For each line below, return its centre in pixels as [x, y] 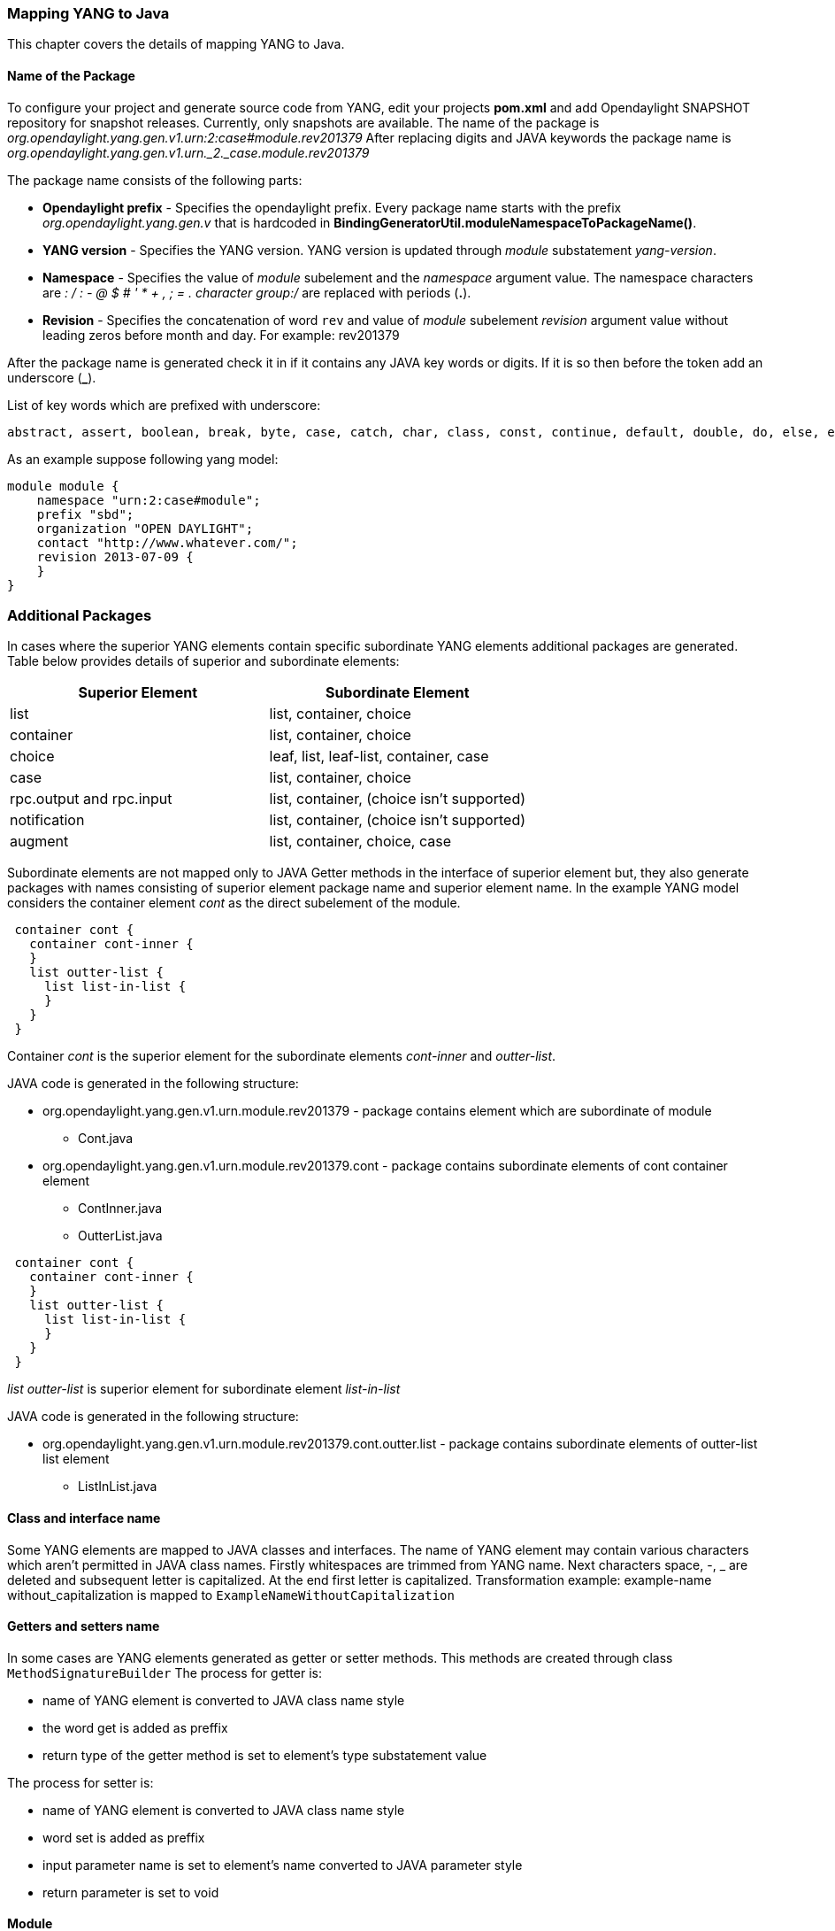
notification [47, 820]
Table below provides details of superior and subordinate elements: [203, 661]
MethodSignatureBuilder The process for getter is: [165, 1672]
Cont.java [106, 1139]
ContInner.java [120, 1209]
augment [39, 842]
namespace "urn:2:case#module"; [149, 500]
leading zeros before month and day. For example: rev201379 [221, 335]
